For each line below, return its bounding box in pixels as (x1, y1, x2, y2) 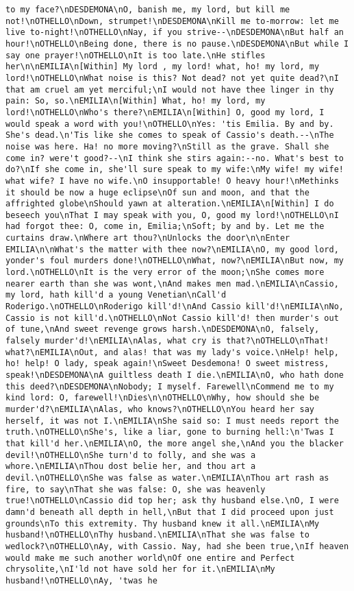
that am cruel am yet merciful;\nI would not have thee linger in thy (5, 84, 334, 95)
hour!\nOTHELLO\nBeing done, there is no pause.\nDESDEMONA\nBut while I (5, 38, 349, 49)
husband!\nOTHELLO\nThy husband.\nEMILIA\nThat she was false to (5, 530, 309, 540)
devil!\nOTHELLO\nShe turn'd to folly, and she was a (5, 450, 256, 460)
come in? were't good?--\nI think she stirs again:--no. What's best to (5, 153, 344, 163)
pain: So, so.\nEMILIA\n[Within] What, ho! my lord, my (5, 96, 266, 106)
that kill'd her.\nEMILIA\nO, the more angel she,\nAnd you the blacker (5, 438, 344, 448)
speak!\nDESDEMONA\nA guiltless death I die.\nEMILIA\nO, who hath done (5, 370, 344, 380)
